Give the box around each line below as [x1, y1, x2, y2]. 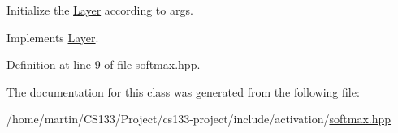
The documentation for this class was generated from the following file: [6, 83, 360, 100]
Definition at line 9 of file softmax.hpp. [6, 56, 201, 73]
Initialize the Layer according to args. [6, 2, 193, 18]
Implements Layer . [6, 28, 99, 45]
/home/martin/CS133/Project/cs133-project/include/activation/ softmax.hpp [6, 110, 392, 127]
